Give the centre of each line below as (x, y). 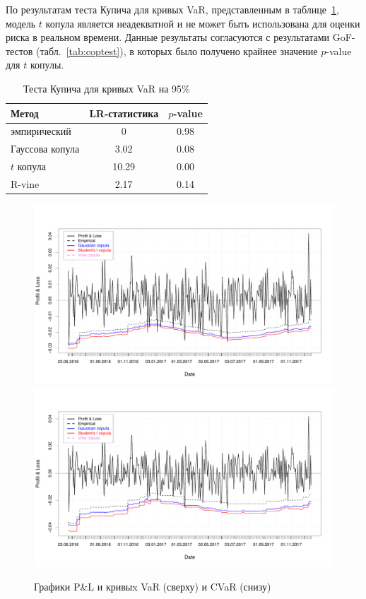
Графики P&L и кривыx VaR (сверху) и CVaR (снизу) (153, 586)
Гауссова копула (45, 149)
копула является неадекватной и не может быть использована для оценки (203, 23)
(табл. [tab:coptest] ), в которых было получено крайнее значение (177, 51)
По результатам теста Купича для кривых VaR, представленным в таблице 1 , (172, 9)
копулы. (47, 65)
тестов (19, 51)
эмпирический (41, 131)
